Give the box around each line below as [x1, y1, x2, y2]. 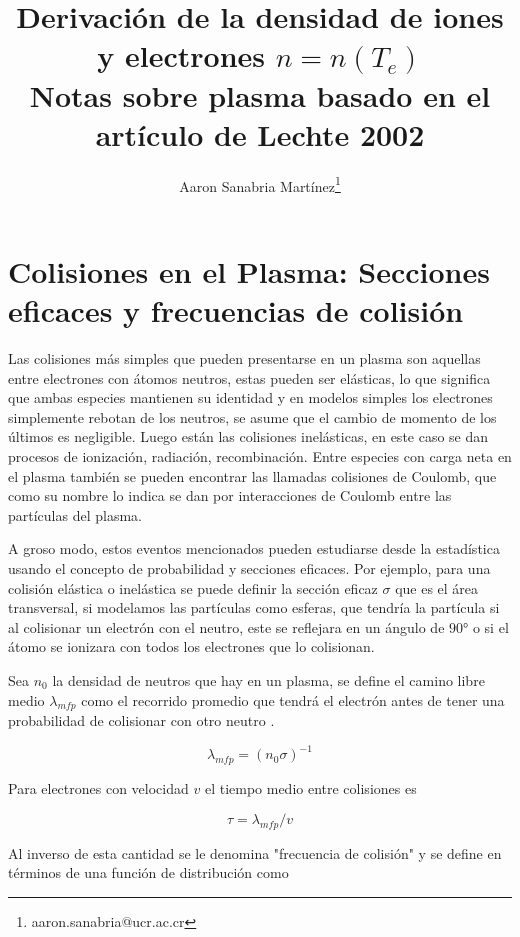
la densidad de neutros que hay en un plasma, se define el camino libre [52, 669, 485, 690]
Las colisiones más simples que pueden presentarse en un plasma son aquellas [8, 348, 481, 369]
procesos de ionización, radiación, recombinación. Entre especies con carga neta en [8, 446, 512, 467]
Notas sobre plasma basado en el [29, 74, 491, 115]
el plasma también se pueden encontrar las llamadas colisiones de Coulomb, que [8, 465, 497, 486]
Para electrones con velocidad [8, 778, 189, 799]
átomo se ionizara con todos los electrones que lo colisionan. [8, 636, 375, 657]
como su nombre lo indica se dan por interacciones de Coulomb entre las [8, 485, 452, 506]
